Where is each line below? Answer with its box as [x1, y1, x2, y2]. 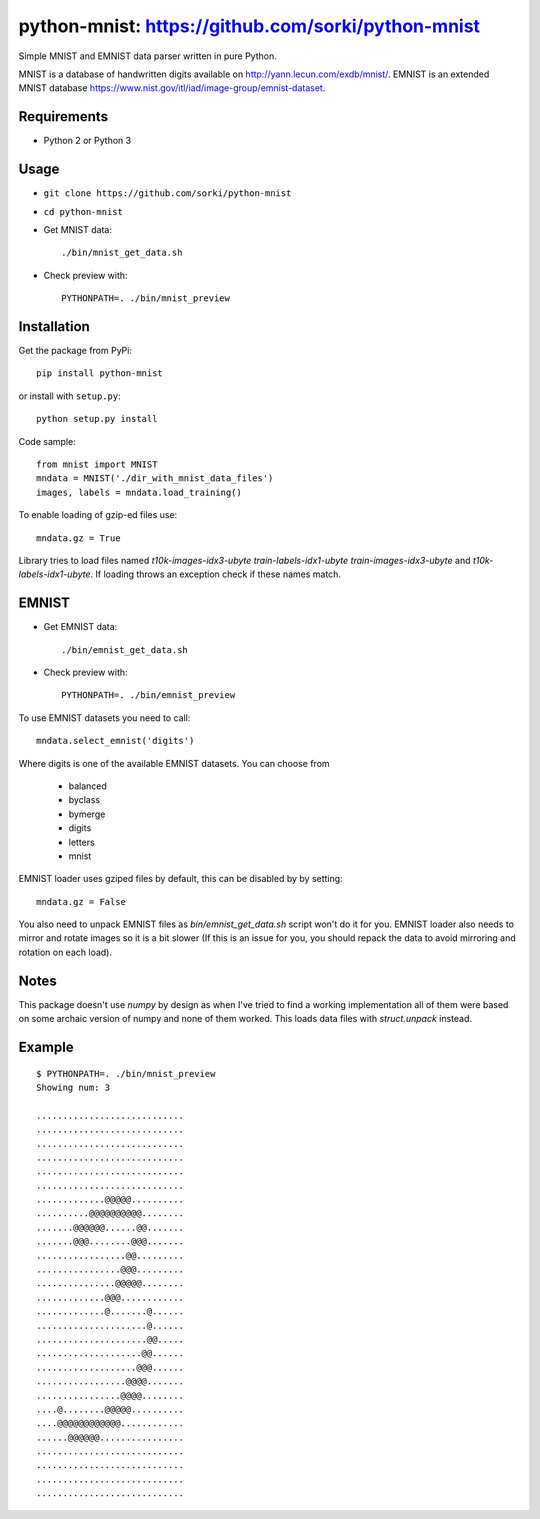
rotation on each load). [18, 946, 112, 958]
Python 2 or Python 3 [43, 135, 132, 147]
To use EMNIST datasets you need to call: [18, 711, 191, 724]
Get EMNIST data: [43, 621, 118, 633]
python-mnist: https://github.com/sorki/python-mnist [18, 15, 480, 37]
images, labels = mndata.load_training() [36, 486, 242, 498]
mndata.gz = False [36, 896, 127, 907]
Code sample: [18, 435, 76, 447]
